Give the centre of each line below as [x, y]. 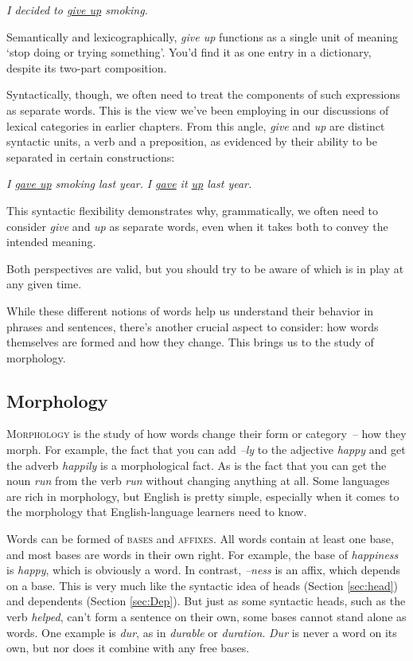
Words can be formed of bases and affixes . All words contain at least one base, [200, 539]
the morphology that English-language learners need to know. [157, 512]
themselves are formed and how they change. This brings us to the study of [190, 342]
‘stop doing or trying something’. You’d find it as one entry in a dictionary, [189, 52]
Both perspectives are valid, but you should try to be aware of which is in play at [205, 268]
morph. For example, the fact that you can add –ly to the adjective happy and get [206, 450]
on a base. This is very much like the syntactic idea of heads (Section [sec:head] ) [203, 585]
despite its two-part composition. [87, 67]
